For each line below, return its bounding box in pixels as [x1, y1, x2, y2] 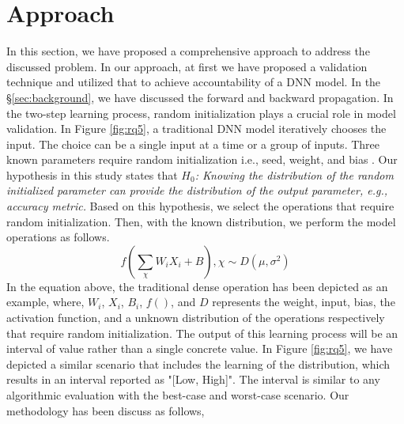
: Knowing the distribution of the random [194, 166, 394, 183]
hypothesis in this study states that [6, 166, 178, 183]
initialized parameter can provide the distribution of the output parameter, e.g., [6, 182, 388, 199]
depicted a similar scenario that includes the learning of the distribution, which [6, 355, 391, 372]
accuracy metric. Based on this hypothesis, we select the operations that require [6, 198, 395, 214]
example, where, [6, 293, 85, 310]
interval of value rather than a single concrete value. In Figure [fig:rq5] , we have [6, 340, 393, 357]
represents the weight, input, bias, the [212, 293, 395, 310]
